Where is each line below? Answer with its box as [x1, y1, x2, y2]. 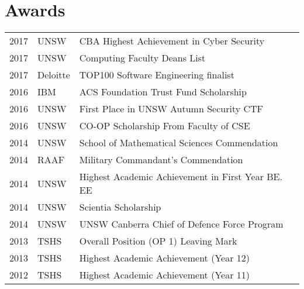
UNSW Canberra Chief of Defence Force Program [79, 217, 284, 231]
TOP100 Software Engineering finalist [79, 68, 234, 82]
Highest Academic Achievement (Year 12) [79, 251, 250, 265]
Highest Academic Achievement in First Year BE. [79, 170, 282, 184]
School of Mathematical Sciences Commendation [79, 136, 278, 150]
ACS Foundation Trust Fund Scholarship [79, 85, 247, 99]
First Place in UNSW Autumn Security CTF [79, 102, 263, 116]
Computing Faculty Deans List [79, 51, 206, 65]
